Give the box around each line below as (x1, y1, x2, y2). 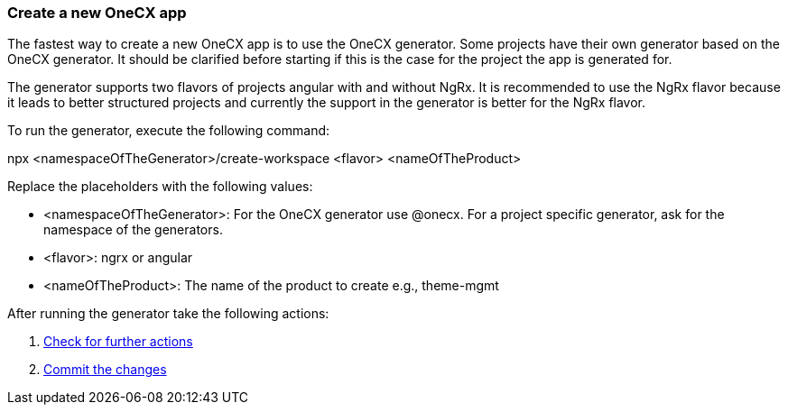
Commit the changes (43, 362, 167, 378)
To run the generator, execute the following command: (7, 123, 330, 139)
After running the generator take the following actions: (7, 306, 329, 322)
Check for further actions (43, 334, 193, 350)
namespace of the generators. (43, 222, 223, 238)
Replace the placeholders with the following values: (7, 179, 313, 195)
